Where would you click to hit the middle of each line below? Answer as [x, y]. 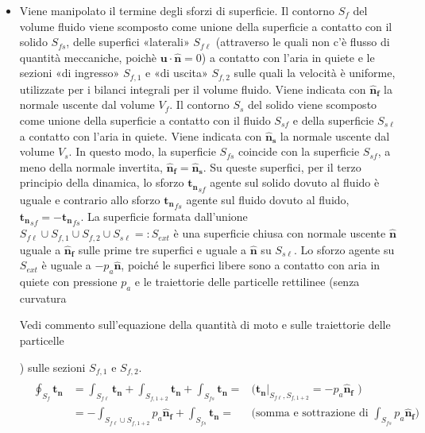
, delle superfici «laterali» [128, 42]
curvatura [43, 298]
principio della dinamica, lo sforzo [102, 182]
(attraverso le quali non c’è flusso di [303, 42]
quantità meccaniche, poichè [88, 57]
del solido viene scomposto [313, 104]
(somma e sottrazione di [310, 414]
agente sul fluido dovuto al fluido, [268, 199]
